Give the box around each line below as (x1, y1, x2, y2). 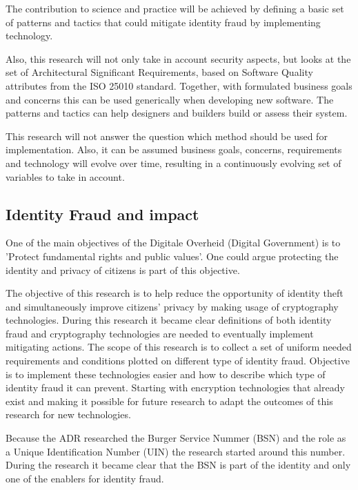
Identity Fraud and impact (6, 203, 199, 224)
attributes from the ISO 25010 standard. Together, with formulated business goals (6, 78, 352, 92)
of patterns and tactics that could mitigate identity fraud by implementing (6, 14, 321, 29)
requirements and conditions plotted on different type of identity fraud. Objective (6, 353, 350, 368)
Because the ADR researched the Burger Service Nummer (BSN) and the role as (6, 431, 346, 445)
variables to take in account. (6, 169, 125, 184)
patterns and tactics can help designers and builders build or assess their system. (6, 106, 348, 120)
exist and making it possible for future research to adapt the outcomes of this (6, 393, 333, 408)
